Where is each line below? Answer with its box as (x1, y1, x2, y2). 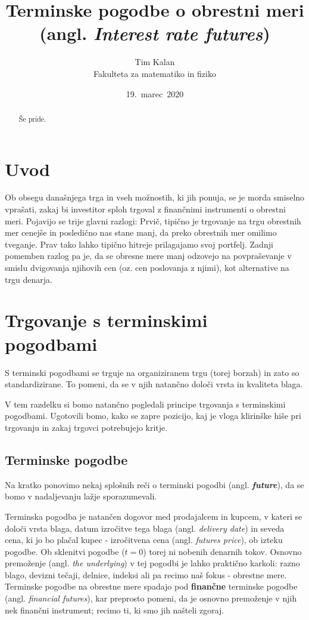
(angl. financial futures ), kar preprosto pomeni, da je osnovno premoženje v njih (5, 592, 297, 604)
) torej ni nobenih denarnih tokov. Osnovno (143, 545, 302, 557)
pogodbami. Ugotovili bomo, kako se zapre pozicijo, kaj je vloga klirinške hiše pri (5, 409, 301, 422)
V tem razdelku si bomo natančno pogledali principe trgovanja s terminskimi (5, 397, 286, 410)
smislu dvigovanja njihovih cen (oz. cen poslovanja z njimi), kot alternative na (5, 261, 289, 274)
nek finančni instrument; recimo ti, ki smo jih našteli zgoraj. (5, 603, 224, 616)
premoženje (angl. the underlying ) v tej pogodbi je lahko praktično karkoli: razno (5, 557, 300, 569)
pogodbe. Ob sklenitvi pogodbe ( (5, 545, 125, 557)
